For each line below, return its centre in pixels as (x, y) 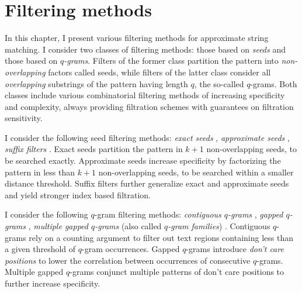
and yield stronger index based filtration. (78, 194)
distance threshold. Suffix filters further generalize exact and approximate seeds (147, 183)
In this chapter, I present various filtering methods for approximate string (137, 38)
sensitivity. (24, 118)
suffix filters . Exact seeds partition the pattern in (94, 149)
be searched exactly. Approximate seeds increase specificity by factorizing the (143, 161)
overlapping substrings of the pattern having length (96, 83)
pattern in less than (40, 172)
